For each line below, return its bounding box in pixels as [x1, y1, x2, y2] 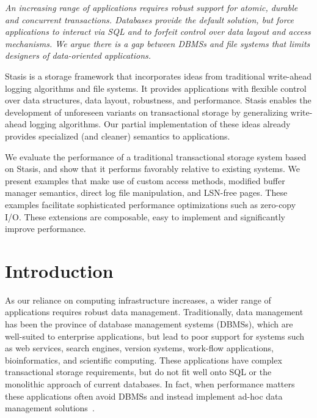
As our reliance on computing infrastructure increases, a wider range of [5, 293, 271, 306]
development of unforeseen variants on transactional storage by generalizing [5, 105, 288, 118]
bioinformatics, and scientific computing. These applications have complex [5, 353, 282, 366]
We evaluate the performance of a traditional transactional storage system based [5, 150, 307, 163]
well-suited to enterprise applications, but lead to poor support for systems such [5, 329, 305, 342]
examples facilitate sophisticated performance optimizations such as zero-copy [5, 198, 296, 211]
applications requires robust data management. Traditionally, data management [5, 305, 304, 318]
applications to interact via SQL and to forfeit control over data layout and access [5, 25, 311, 38]
